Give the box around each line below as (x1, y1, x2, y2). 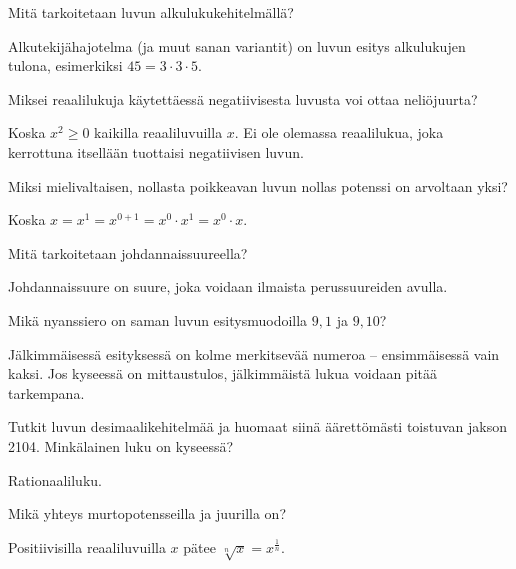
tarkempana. (8, 382, 85, 403)
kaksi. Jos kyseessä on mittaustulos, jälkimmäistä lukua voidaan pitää (8, 363, 437, 384)
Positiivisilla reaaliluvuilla (8, 536, 166, 557)
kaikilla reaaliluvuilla (94, 122, 223, 143)
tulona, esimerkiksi (8, 55, 123, 76)
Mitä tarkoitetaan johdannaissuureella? (8, 242, 248, 263)
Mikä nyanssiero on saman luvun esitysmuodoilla (8, 309, 308, 330)
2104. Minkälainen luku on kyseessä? (8, 435, 234, 456)
